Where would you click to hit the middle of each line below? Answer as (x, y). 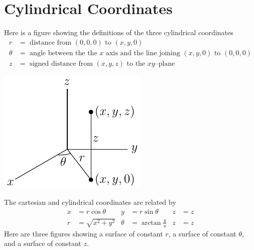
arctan (151, 223)
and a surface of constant (43, 243)
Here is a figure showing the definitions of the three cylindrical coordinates (119, 32)
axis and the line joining (143, 53)
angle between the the (63, 53)
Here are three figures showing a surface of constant (84, 233)
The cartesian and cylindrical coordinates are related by (90, 202)
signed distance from (61, 64)
